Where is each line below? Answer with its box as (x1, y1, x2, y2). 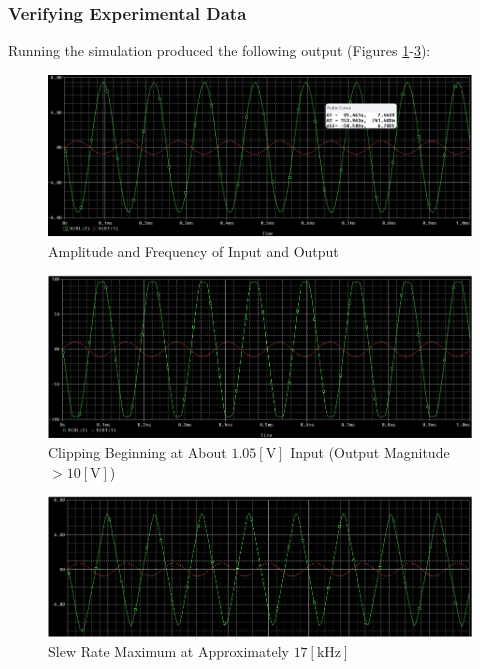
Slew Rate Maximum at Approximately (48, 640, 289, 661)
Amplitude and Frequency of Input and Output (48, 240, 339, 261)
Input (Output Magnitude (290, 441, 450, 462)
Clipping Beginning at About (48, 441, 227, 462)
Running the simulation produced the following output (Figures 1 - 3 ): (8, 40, 431, 61)
